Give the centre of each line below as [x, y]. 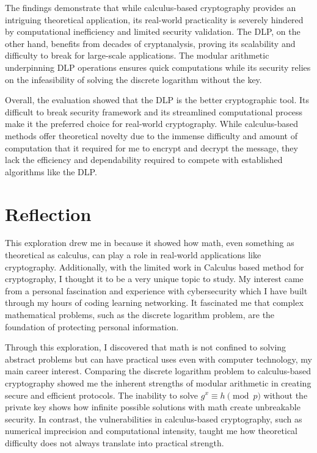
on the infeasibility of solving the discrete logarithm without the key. [133, 79]
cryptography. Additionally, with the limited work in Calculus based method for [155, 266]
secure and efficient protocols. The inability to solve [102, 395]
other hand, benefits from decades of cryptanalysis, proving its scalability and [150, 43]
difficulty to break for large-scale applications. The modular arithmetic [137, 55]
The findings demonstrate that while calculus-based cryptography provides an [151, 7]
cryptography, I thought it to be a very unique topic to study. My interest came [154, 279]
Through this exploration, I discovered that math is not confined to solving [146, 347]
